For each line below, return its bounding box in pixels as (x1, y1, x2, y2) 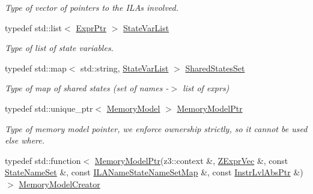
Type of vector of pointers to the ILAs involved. (5, 1, 179, 13)
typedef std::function (5, 154, 81, 166)
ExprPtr (76, 21, 107, 34)
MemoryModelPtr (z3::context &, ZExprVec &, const (94, 154, 288, 166)
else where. (5, 134, 45, 147)
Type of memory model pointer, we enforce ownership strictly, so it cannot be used (5, 122, 308, 135)
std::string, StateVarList (81, 61, 169, 74)
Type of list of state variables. (5, 41, 114, 54)
